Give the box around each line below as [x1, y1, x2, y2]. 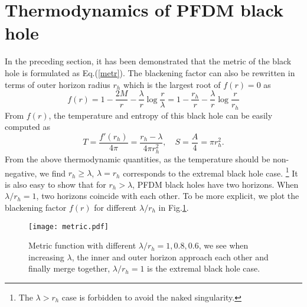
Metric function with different [28, 239, 136, 252]
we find [40, 166, 66, 179]
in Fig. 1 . [158, 201, 189, 213]
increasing [28, 250, 64, 263]
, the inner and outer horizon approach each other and [71, 250, 269, 263]
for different [94, 201, 137, 213]
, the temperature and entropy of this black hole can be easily [48, 109, 273, 121]
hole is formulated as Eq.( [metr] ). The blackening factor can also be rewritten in [5, 66, 295, 79]
